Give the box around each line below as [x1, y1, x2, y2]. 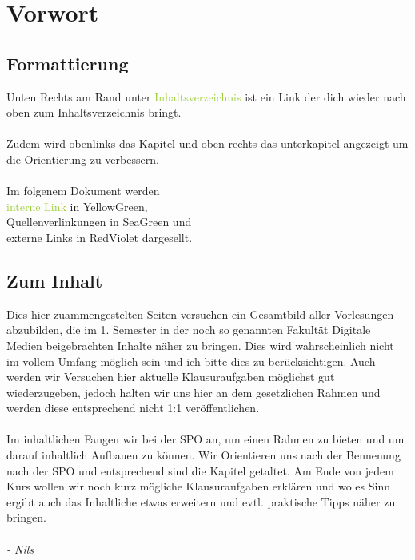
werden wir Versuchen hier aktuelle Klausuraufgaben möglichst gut [6, 368, 335, 385]
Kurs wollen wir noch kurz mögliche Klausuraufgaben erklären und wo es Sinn [6, 478, 391, 494]
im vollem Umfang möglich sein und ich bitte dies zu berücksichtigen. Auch [6, 352, 376, 369]
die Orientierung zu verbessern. [6, 150, 159, 167]
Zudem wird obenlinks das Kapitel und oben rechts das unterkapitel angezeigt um [6, 135, 409, 152]
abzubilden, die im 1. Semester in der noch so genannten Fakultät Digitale [6, 321, 371, 338]
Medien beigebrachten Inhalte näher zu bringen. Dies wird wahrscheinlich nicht [6, 336, 394, 353]
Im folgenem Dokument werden [6, 182, 160, 199]
